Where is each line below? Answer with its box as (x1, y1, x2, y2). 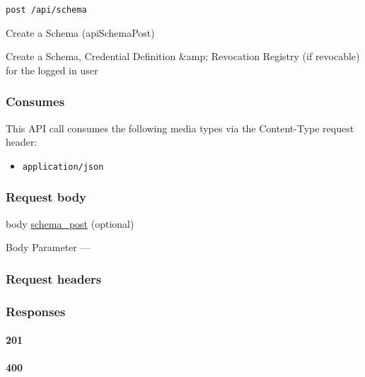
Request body (6, 188, 87, 206)
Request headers (6, 269, 102, 287)
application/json (22, 161, 104, 172)
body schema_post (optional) (6, 216, 134, 231)
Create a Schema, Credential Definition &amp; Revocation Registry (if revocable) (6, 49, 360, 64)
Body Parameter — (6, 240, 91, 255)
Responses (6, 302, 66, 320)
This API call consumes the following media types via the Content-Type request (6, 120, 354, 135)
